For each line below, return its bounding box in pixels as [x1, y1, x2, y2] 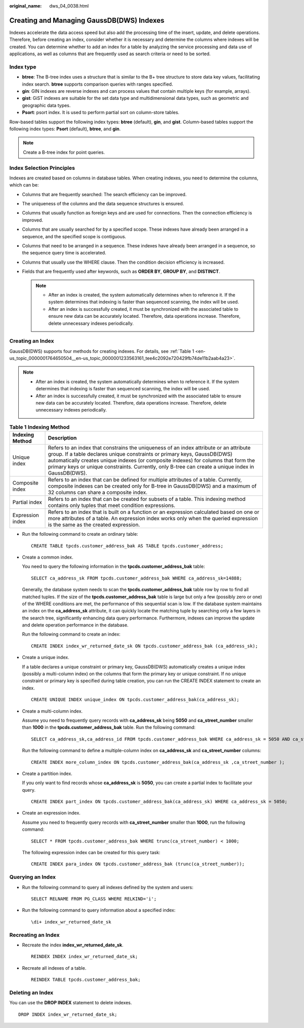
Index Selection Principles [9, 164, 75, 171]
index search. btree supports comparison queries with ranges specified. [22, 81, 173, 87]
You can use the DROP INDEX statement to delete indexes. [9, 1000, 132, 1006]
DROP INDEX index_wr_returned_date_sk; [18, 1011, 118, 1017]
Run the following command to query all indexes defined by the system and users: [22, 884, 194, 890]
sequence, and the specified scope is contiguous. [22, 233, 127, 239]
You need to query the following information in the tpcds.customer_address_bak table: [22, 563, 205, 570]
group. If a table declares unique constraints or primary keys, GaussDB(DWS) [48, 451, 233, 458]
